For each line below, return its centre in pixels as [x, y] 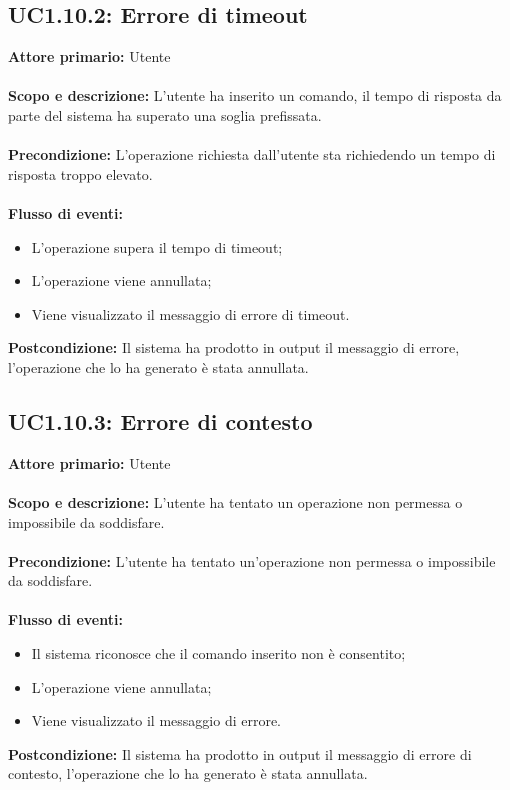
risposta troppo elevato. [80, 173]
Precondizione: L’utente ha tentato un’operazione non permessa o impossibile [252, 560]
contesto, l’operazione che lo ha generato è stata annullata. [188, 773]
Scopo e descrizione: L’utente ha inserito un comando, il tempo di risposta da [255, 95]
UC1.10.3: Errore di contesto [160, 420]
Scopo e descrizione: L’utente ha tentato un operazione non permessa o [235, 501]
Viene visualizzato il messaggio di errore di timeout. [190, 313]
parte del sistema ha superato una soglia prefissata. [165, 114]
